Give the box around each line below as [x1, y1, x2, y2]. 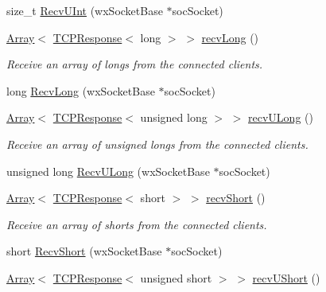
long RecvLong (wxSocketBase [6, 82, 155, 99]
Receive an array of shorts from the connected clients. [6, 216, 267, 232]
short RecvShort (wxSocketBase [6, 243, 162, 259]
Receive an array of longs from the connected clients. [6, 56, 263, 72]
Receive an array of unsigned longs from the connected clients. [6, 135, 309, 152]
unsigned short [140, 269, 212, 286]
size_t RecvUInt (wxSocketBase [6, 2, 163, 18]
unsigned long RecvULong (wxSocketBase [6, 162, 210, 179]
